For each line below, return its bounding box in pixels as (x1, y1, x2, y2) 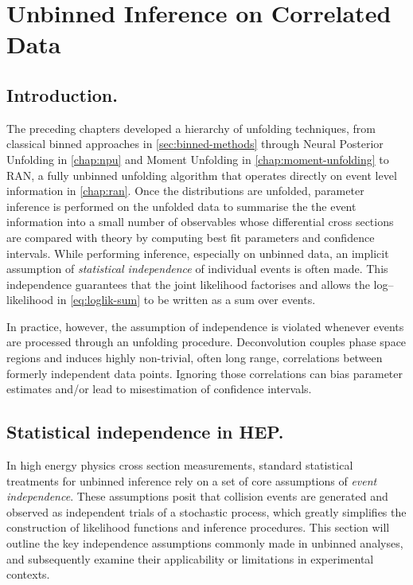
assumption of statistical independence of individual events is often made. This (6, 260, 388, 277)
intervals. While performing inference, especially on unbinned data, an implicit (6, 244, 389, 261)
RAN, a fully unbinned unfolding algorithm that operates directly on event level (6, 166, 397, 183)
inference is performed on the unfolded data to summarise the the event (6, 197, 357, 214)
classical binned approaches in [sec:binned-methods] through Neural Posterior (6, 135, 384, 152)
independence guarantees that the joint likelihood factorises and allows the (6, 275, 370, 292)
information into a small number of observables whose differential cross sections (6, 213, 394, 230)
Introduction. (6, 82, 118, 107)
